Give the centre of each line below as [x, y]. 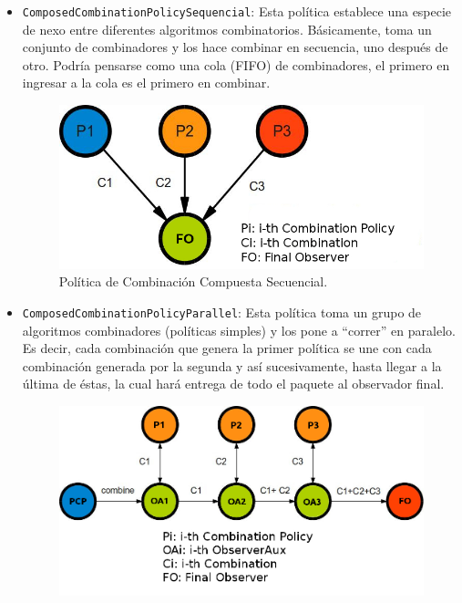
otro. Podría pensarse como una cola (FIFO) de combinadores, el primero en [236, 64]
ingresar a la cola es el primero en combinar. [146, 83]
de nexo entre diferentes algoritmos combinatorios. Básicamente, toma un [227, 29]
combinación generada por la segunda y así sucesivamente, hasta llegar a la [232, 365]
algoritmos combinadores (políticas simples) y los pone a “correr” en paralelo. [239, 330]
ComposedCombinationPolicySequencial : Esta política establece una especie [237, 11]
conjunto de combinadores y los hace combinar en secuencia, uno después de [235, 47]
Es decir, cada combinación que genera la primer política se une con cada [227, 348]
